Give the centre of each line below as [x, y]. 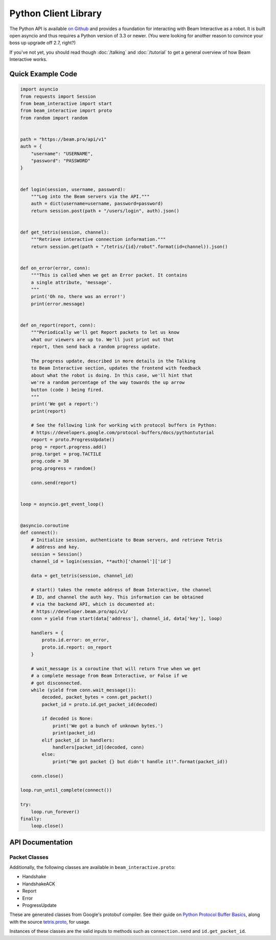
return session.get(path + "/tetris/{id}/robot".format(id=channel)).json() [129, 246]
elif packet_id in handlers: [78, 740]
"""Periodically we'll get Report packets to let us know [105, 333]
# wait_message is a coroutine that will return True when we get [116, 669]
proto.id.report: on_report [77, 647]
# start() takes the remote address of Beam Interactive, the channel [121, 590]
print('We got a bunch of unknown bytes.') [108, 726]
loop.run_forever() [55, 812]
